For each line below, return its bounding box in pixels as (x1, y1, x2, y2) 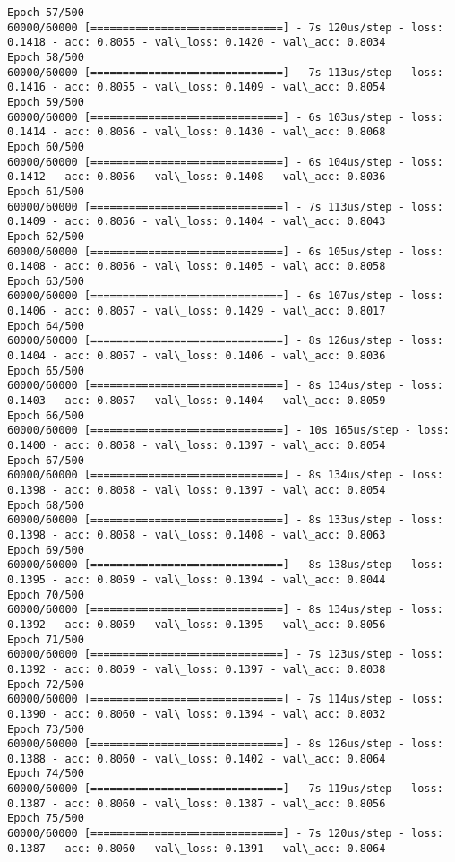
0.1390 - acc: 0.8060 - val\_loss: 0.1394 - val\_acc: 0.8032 (7, 707, 386, 720)
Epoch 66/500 (7, 409, 84, 422)
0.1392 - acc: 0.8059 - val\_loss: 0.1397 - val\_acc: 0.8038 (7, 662, 386, 676)
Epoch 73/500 (7, 722, 84, 736)
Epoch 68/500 (7, 498, 84, 512)
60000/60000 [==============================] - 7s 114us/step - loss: (7, 693, 443, 706)
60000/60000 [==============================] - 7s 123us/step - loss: (7, 648, 443, 661)
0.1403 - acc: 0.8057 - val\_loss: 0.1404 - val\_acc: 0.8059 (7, 394, 386, 408)
